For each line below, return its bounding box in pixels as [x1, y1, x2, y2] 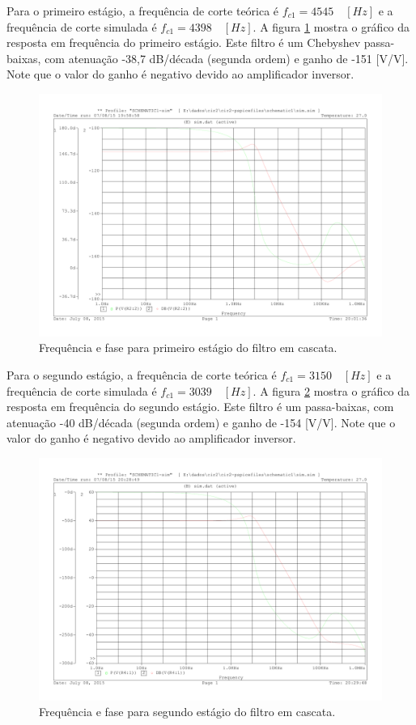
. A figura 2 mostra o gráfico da [253, 382, 410, 399]
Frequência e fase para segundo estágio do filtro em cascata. [39, 703, 336, 720]
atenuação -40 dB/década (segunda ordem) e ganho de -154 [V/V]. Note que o [6, 413, 396, 430]
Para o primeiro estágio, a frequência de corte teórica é [6, 2, 279, 19]
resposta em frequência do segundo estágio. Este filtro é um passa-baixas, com [6, 398, 394, 415]
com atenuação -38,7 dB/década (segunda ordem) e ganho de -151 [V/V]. [45, 49, 409, 66]
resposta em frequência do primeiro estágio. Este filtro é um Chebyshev [6, 34, 361, 51]
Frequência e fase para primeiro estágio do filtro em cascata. [39, 339, 337, 356]
